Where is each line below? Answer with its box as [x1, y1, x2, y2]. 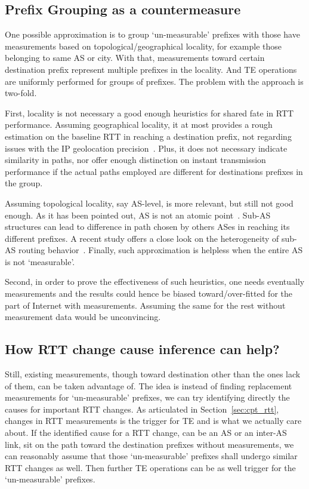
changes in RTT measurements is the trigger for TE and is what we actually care [5, 414, 302, 427]
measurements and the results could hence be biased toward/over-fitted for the [5, 287, 292, 300]
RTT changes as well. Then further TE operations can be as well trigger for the [5, 461, 296, 473]
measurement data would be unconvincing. [5, 310, 161, 323]
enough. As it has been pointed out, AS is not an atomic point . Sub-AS [5, 208, 271, 221]
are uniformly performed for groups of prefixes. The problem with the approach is [5, 75, 304, 87]
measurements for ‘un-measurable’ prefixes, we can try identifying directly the [5, 391, 290, 404]
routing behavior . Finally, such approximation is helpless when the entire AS [18, 244, 303, 256]
